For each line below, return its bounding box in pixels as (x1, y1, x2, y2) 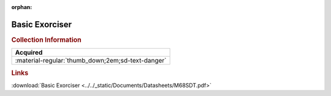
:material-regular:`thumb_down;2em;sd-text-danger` (15, 57, 167, 65)
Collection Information (11, 35, 82, 44)
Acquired (15, 49, 43, 57)
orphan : (11, 4, 32, 10)
